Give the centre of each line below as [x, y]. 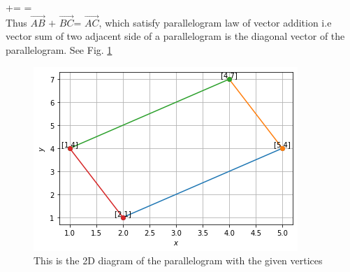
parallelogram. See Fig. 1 [59, 50]
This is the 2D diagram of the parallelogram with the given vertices [178, 260]
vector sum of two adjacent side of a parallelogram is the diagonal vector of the [175, 36]
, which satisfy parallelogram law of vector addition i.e [215, 22]
